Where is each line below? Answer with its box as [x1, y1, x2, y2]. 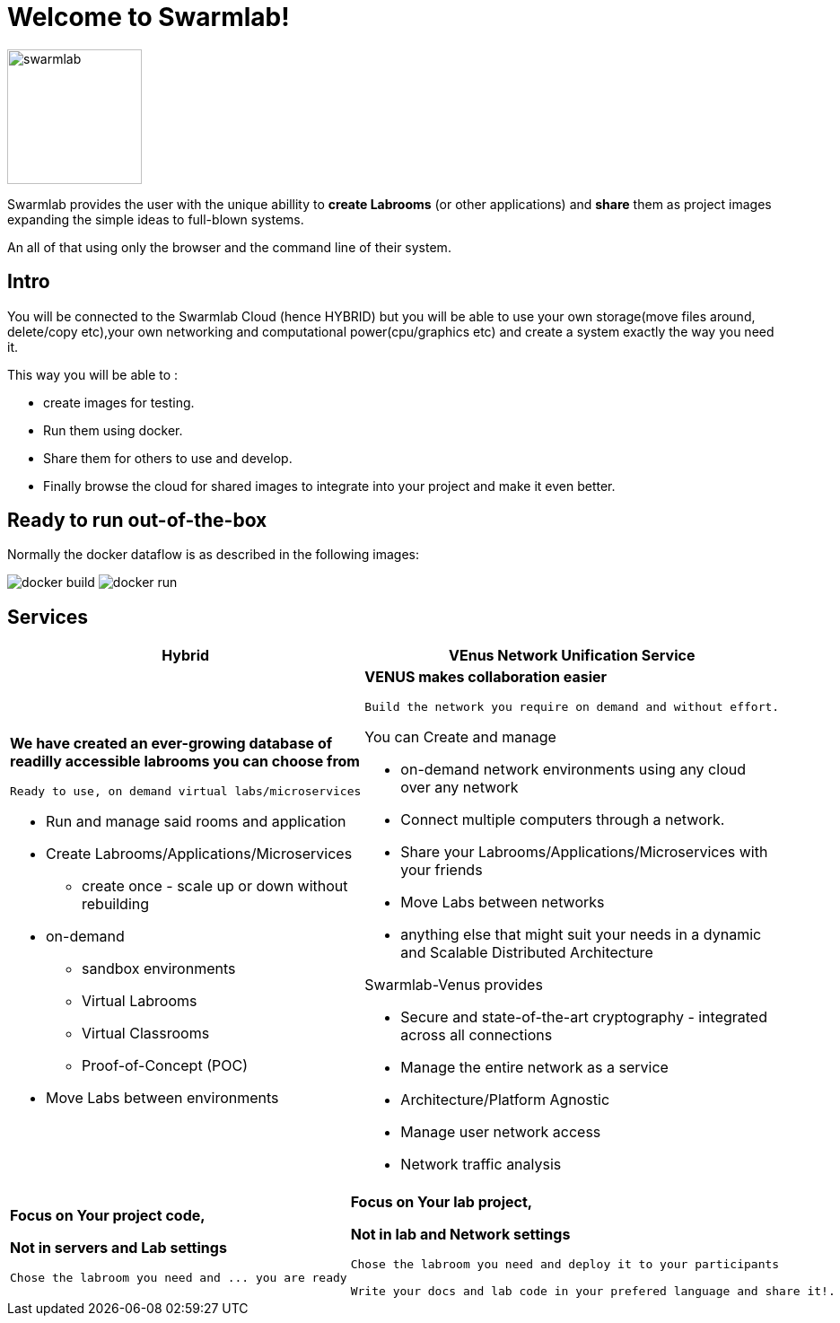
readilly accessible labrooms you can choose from [10, 752, 360, 771]
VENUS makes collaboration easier [364, 668, 608, 687]
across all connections [400, 1026, 553, 1045]
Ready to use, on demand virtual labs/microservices [10, 784, 362, 799]
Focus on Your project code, [10, 1206, 206, 1225]
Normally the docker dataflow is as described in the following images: [7, 547, 419, 563]
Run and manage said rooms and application [46, 812, 346, 831]
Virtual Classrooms [82, 1024, 210, 1043]
